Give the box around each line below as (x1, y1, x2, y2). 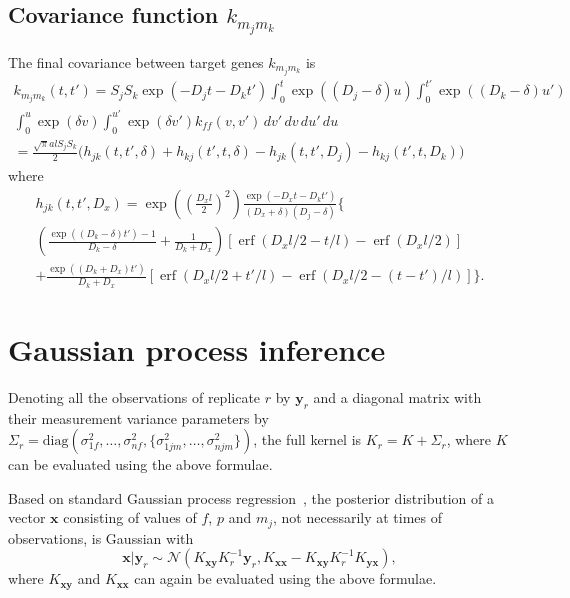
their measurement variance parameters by (8, 407, 269, 428)
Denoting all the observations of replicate (8, 386, 261, 407)
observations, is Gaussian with (8, 527, 194, 548)
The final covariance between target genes (8, 51, 264, 72)
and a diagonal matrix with (313, 386, 482, 407)
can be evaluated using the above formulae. (8, 454, 273, 475)
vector (8, 507, 46, 528)
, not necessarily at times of (273, 507, 443, 528)
